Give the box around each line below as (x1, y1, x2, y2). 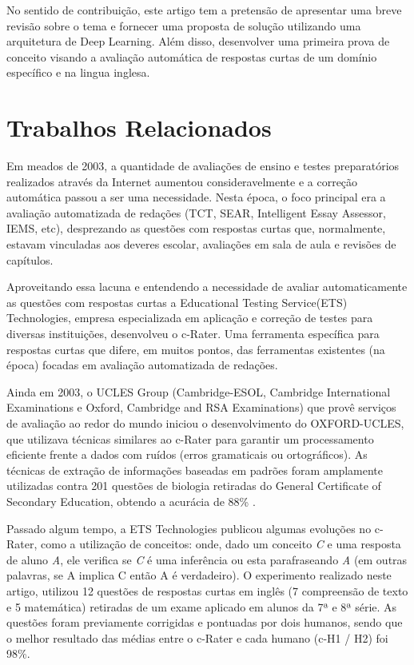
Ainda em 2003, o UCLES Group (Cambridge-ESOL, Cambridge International (6, 383, 391, 400)
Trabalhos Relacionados (6, 111, 272, 144)
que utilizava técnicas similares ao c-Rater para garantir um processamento (6, 430, 374, 447)
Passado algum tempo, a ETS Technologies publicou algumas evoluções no (6, 520, 372, 536)
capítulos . (6, 251, 54, 268)
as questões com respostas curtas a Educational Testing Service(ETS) (6, 293, 348, 310)
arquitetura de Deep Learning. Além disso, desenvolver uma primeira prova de (6, 33, 390, 50)
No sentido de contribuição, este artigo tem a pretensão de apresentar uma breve (6, 2, 402, 18)
